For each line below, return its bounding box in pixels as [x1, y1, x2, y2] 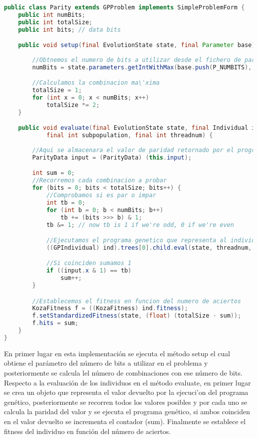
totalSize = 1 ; [32, 87, 82, 94]
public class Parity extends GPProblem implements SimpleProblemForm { [4, 4, 245, 11]
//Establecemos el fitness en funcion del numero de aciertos [32, 297, 241, 305]
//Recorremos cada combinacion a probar [32, 177, 167, 184]
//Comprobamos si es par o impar [46, 192, 156, 199]
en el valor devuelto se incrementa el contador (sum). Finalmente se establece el [4, 416, 246, 426]
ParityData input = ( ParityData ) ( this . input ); [32, 154, 192, 161]
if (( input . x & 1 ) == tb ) [46, 267, 131, 274]
